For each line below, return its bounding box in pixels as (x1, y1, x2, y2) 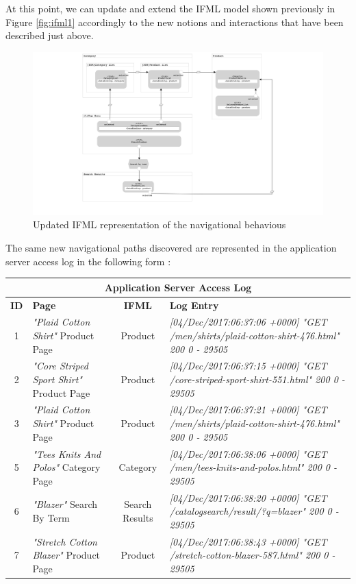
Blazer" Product (32, 548, 101, 562)
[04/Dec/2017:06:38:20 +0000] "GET (169, 490, 327, 504)
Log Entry (169, 297, 219, 312)
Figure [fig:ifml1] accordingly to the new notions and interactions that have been (5, 14, 344, 29)
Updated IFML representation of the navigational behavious (33, 217, 286, 232)
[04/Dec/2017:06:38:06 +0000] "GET (169, 446, 327, 461)
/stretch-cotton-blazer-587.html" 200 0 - (169, 548, 335, 562)
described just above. (5, 28, 94, 42)
